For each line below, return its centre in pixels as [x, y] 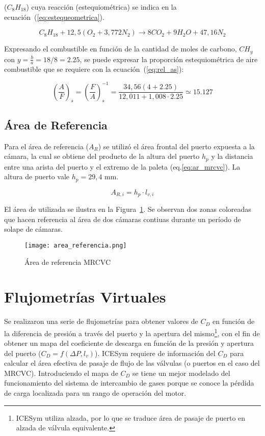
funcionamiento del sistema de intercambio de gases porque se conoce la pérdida [129, 383]
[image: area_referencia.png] [76, 245]
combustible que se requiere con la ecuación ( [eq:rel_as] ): [94, 69]
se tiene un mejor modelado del [181, 373]
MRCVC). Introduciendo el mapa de [61, 373]
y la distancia [232, 156]
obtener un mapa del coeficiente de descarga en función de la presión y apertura [129, 343]
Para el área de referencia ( [46, 146]
